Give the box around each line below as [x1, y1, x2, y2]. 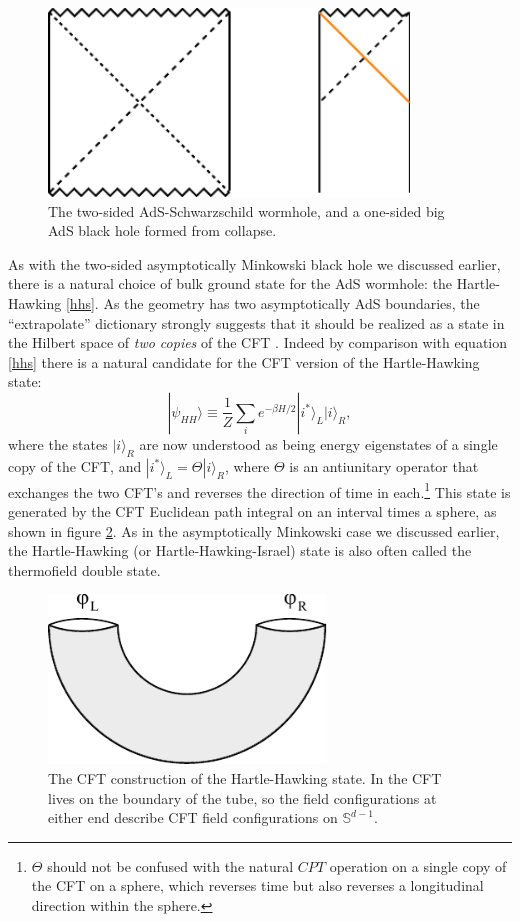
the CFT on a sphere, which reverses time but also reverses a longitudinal [31, 875, 484, 896]
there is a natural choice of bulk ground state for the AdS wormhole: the [8, 273, 453, 294]
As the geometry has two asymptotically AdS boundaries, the [103, 292, 480, 313]
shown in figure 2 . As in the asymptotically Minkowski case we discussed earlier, [8, 520, 500, 541]
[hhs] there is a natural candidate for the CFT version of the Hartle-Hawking [8, 351, 480, 372]
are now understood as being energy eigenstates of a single [139, 433, 498, 454]
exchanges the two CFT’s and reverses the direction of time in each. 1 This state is [8, 478, 511, 502]
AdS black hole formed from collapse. [48, 220, 277, 241]
